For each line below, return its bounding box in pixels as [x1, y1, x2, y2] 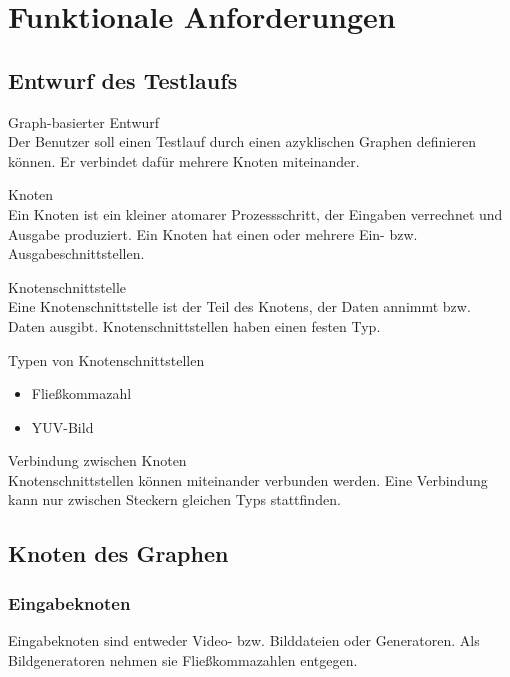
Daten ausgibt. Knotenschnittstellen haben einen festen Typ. [8, 315, 381, 336]
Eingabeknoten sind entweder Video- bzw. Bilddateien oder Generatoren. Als [8, 630, 480, 651]
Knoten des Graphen [8, 538, 229, 569]
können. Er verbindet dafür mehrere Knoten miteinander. [8, 150, 360, 171]
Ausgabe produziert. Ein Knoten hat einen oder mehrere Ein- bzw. [8, 223, 418, 244]
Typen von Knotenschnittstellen [8, 349, 205, 370]
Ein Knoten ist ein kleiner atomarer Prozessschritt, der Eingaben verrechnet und [8, 203, 503, 224]
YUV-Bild [31, 416, 94, 437]
